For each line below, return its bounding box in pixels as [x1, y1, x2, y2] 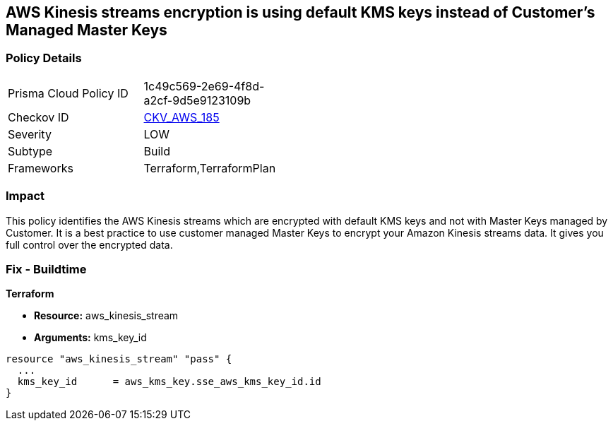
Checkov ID [8, 110, 69, 124]
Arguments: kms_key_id [34, 331, 147, 344]
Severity [8, 126, 52, 141]
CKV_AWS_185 [143, 110, 220, 124]
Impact [6, 189, 45, 203]
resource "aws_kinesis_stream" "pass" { [6, 353, 232, 365]
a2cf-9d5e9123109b [143, 93, 251, 107]
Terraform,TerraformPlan [143, 160, 276, 175]
